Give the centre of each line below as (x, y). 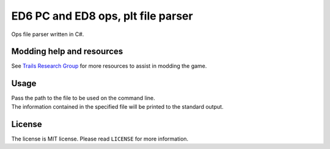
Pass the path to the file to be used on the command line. (83, 98)
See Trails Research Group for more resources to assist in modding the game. (109, 66)
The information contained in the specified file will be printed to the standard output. (117, 106)
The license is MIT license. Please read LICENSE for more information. (100, 139)
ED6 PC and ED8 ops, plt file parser (102, 16)
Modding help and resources (67, 52)
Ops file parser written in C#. (48, 34)
